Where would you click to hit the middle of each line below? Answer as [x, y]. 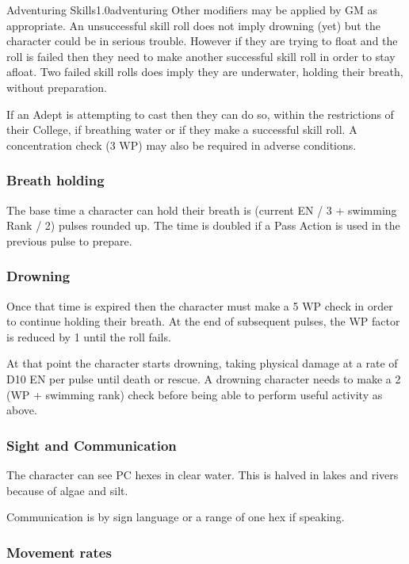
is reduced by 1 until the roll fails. [89, 336]
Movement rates [59, 552]
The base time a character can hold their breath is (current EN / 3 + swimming [202, 210]
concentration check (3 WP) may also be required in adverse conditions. [182, 145]
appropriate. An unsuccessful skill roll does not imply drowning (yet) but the [193, 25]
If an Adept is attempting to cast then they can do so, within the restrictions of [200, 114]
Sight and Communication [92, 445]
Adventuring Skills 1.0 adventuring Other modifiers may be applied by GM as [192, 10]
